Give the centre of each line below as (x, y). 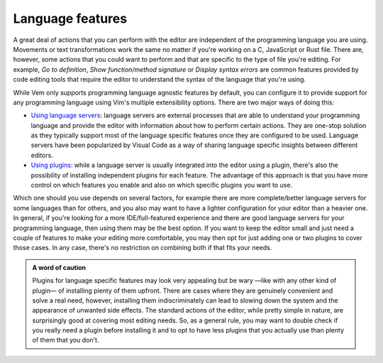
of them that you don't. (66, 340)
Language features (70, 18)
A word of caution (59, 267)
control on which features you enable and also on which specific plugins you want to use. (162, 185)
